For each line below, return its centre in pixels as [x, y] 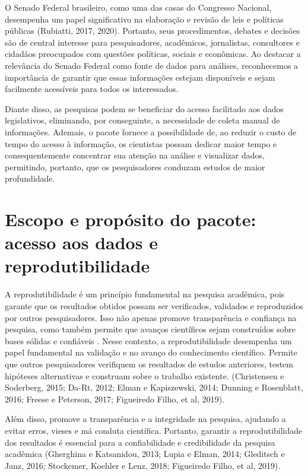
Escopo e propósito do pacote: [131, 219]
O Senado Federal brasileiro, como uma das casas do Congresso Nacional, [138, 7]
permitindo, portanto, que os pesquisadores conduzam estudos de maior [135, 166]
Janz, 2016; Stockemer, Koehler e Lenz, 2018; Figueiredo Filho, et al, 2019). [143, 465]
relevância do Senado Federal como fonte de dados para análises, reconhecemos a [152, 65]
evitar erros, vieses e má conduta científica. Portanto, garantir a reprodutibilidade [154, 430]
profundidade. [30, 178]
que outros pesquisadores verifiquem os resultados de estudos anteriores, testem [149, 364]
